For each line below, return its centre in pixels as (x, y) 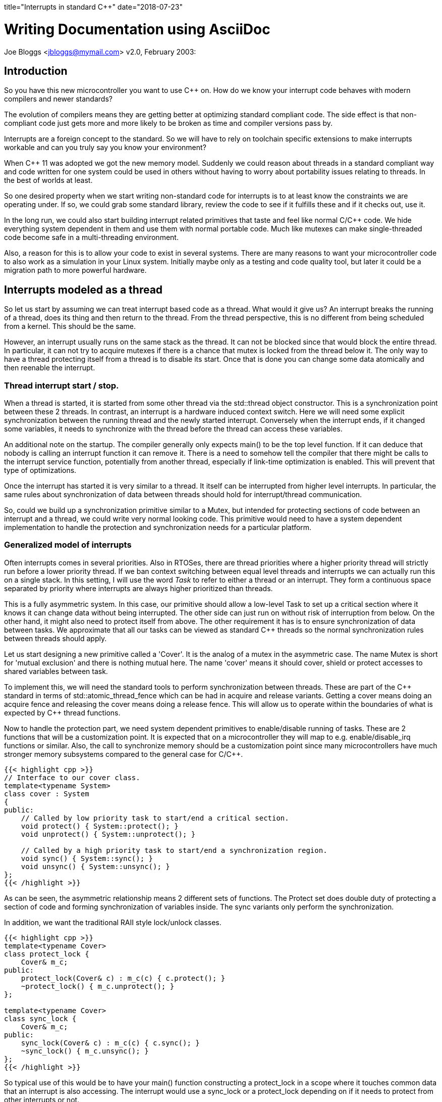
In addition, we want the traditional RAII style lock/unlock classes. (113, 922)
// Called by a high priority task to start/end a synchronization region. (174, 850)
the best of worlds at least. (48, 180)
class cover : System (47, 794)
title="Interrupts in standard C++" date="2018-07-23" (94, 7)
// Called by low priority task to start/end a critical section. (155, 818)
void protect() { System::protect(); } (100, 826)
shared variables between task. (56, 671)
